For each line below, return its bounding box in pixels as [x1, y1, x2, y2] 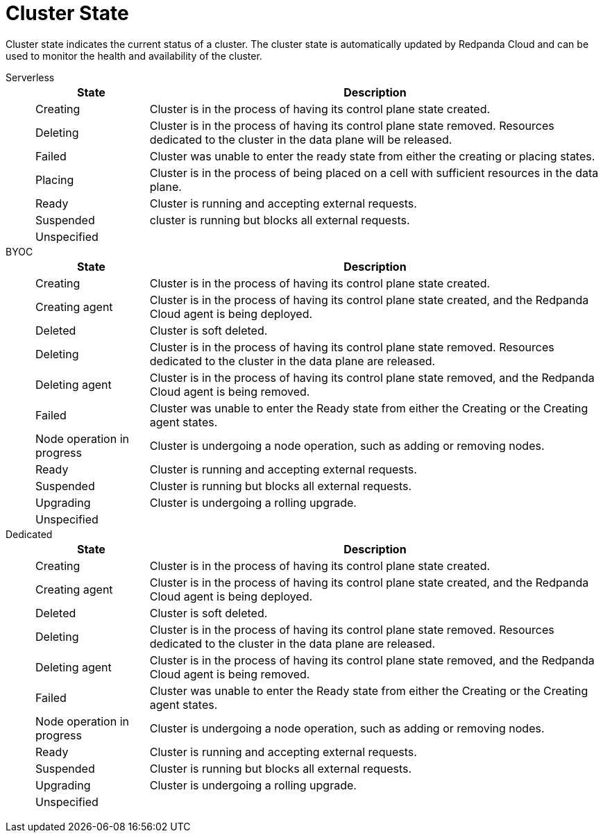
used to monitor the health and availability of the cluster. [6, 49, 262, 62]
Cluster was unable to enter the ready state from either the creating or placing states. [149, 149, 595, 163]
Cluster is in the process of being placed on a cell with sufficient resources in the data [149, 165, 599, 180]
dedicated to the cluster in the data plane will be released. [149, 132, 452, 146]
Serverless [6, 71, 55, 83]
